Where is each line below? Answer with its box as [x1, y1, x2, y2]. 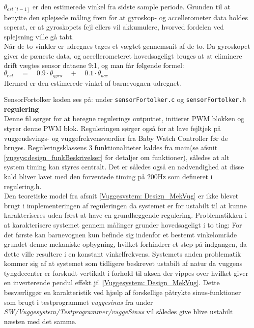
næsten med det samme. [4, 316, 77, 326]
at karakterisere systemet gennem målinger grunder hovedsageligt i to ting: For [4, 219, 242, 230]
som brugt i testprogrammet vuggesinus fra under [4, 296, 153, 307]
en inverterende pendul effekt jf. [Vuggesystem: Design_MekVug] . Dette [4, 277, 220, 288]
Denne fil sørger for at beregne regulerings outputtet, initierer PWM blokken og [4, 113, 245, 124]
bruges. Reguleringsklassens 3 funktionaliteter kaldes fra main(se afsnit [4, 142, 218, 153]
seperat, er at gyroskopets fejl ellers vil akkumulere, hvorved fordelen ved [4, 22, 224, 32]
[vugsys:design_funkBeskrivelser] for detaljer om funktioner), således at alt [4, 152, 229, 162]
